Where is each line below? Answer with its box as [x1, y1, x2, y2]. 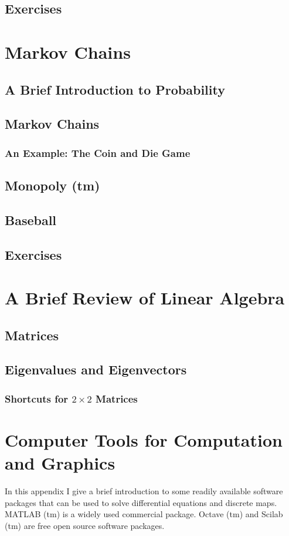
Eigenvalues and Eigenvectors [5, 360, 187, 378]
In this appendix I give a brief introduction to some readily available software [5, 485, 283, 497]
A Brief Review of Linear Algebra [5, 286, 285, 310]
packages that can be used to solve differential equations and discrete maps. [5, 496, 277, 508]
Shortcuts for [5, 391, 69, 406]
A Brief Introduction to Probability [5, 80, 225, 98]
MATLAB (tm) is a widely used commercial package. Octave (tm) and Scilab [5, 508, 283, 520]
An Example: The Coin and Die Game [5, 145, 191, 160]
